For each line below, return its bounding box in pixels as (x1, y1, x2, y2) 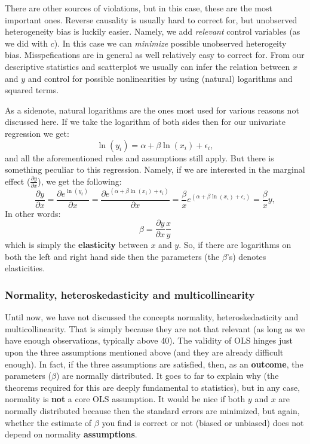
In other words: (5, 207, 61, 219)
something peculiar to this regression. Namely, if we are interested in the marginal (5, 163, 305, 176)
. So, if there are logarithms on (179, 238, 291, 251)
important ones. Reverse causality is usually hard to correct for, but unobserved (5, 13, 297, 26)
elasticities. (5, 262, 45, 274)
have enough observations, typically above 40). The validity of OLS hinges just (5, 334, 293, 347)
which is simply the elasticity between (5, 238, 148, 251)
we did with (5, 36, 48, 49)
